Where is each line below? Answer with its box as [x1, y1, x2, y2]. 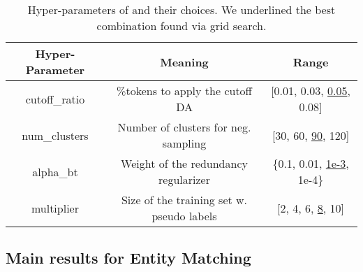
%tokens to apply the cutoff [117, 83, 252, 99]
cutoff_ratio [25, 90, 85, 107]
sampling [162, 135, 207, 151]
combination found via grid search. [96, 17, 267, 34]
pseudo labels [151, 208, 217, 224]
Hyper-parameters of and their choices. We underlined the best [27, 1, 336, 17]
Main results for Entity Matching [6, 247, 251, 269]
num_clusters [22, 127, 89, 143]
